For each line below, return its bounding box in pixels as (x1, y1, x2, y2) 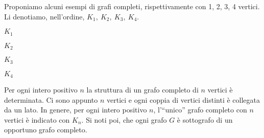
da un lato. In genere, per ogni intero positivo (4, 104, 147, 115)
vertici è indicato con (4, 114, 70, 125)
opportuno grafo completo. (4, 124, 87, 135)
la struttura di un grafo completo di (86, 84, 199, 95)
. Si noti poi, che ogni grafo (81, 114, 167, 125)
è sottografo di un (177, 114, 233, 125)
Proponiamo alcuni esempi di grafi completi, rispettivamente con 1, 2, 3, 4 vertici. (4, 1, 260, 11)
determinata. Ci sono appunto (4, 94, 98, 105)
